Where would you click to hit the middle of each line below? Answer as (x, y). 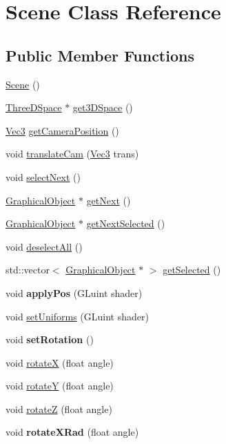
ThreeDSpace (34, 107)
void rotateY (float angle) (60, 386)
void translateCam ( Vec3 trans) (72, 154)
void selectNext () (43, 176)
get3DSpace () (103, 107)
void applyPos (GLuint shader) (74, 292)
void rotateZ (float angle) (59, 408)
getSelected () (192, 270)
